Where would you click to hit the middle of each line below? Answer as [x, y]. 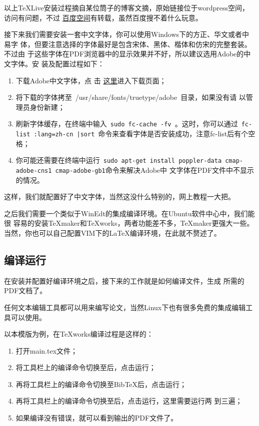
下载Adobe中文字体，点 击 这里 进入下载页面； [91, 80]
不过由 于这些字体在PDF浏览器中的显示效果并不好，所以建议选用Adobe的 [124, 54]
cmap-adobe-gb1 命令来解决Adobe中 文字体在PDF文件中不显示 [155, 170]
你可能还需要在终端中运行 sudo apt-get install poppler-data [119, 160]
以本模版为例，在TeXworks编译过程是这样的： [79, 334]
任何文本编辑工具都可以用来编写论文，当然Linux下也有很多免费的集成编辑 [125, 307]
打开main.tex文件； [47, 350]
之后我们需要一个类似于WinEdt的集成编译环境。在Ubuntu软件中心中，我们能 [129, 213]
